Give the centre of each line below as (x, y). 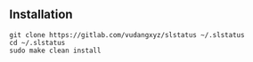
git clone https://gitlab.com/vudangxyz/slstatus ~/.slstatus (127, 35)
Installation (41, 15)
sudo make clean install (55, 50)
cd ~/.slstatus (37, 43)
